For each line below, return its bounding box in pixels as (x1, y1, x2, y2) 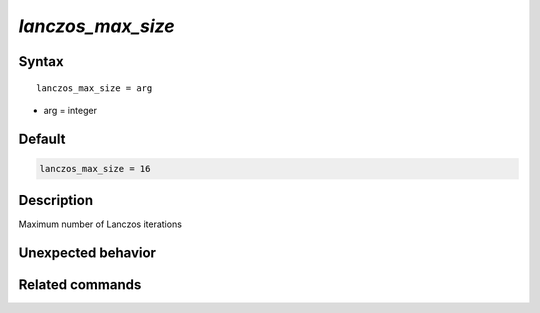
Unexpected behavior (18, 245, 157, 262)
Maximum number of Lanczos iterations (18, 218, 182, 230)
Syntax (18, 53, 64, 70)
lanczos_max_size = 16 (39, 163, 151, 174)
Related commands (18, 276, 142, 294)
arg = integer (43, 104, 97, 116)
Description (18, 192, 94, 209)
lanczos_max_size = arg (36, 82, 153, 94)
